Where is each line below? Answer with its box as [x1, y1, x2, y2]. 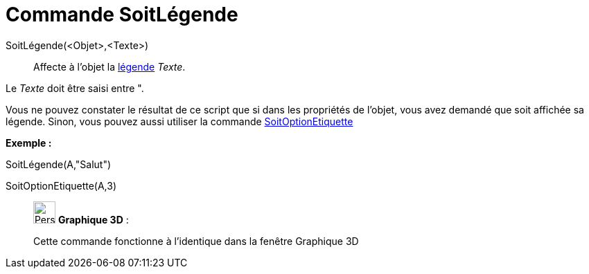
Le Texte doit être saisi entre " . [6, 82, 144, 94]
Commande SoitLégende [6, 3, 238, 26]
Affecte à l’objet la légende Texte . [33, 60, 186, 73]
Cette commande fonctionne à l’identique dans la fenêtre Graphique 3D [33, 235, 359, 247]
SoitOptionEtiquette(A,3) [6, 179, 117, 192]
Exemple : [6, 136, 52, 149]
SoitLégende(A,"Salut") [6, 158, 112, 170]
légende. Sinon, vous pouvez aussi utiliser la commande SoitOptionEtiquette [6, 115, 353, 127]
